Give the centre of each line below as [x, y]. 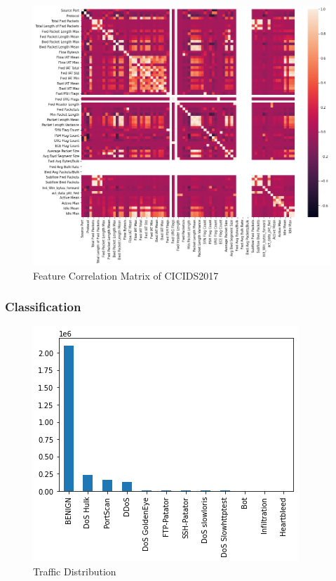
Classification [43, 307]
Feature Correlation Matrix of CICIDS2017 [126, 275]
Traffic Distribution [75, 571]
